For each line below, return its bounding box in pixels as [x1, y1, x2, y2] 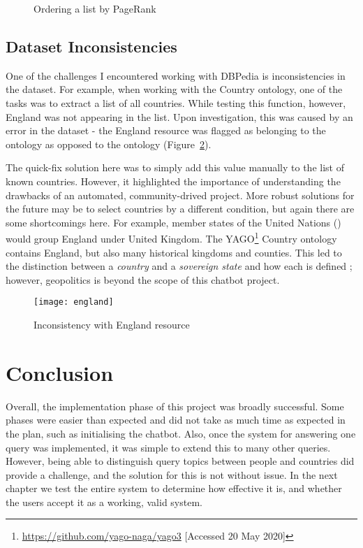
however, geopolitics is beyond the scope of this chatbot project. [6, 272, 280, 287]
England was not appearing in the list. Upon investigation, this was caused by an [6, 109, 353, 124]
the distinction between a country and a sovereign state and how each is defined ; [6, 259, 353, 273]
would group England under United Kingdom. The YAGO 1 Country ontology [6, 229, 337, 245]
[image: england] [34, 297, 114, 308]
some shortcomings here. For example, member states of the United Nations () [6, 215, 341, 229]
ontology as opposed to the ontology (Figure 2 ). [6, 136, 212, 151]
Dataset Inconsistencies [6, 35, 177, 57]
